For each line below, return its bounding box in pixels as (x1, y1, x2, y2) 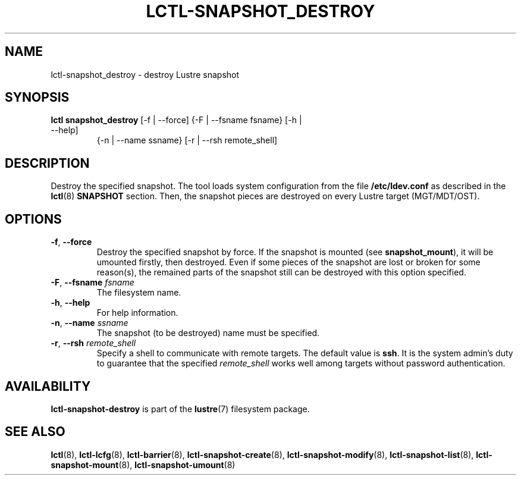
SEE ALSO (5, 424, 65, 440)
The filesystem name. (96, 287, 181, 298)
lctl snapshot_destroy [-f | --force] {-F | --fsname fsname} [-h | (51, 115, 302, 126)
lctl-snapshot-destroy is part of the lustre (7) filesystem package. (51, 403, 310, 414)
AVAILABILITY (5, 378, 91, 394)
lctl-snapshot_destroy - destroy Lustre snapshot (51, 69, 240, 80)
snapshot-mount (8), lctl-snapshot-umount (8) (51, 459, 236, 470)
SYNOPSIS (5, 90, 70, 105)
